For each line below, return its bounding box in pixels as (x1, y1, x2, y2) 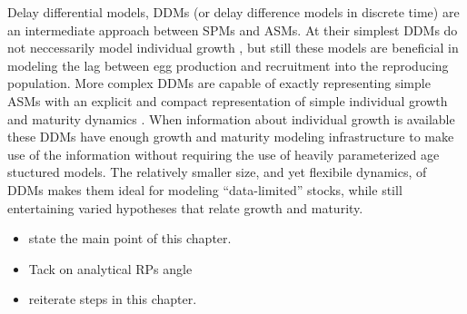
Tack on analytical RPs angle (28, 259, 193, 278)
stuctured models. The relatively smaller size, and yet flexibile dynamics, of (7, 162, 427, 182)
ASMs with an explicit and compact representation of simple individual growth (7, 91, 448, 110)
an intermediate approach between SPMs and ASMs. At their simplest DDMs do (7, 20, 458, 39)
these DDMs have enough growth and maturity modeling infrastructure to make (7, 127, 454, 146)
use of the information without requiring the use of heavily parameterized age (7, 144, 440, 163)
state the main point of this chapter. (28, 229, 232, 248)
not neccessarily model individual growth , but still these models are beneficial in (7, 38, 459, 57)
